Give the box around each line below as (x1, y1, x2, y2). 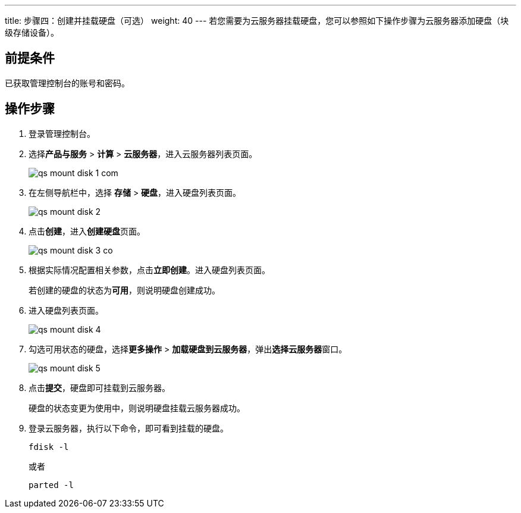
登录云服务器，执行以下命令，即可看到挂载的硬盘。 (29, 423, 228, 433)
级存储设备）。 (5, 27, 59, 37)
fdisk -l (29, 442, 69, 452)
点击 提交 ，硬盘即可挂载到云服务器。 (29, 382, 170, 393)
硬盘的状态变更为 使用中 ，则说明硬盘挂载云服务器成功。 (29, 402, 245, 413)
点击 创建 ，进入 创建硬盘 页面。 (29, 226, 145, 236)
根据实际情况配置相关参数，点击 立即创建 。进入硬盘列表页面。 (29, 264, 270, 275)
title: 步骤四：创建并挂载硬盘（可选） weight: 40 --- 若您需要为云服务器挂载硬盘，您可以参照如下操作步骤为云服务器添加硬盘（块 (5, 15, 509, 26)
